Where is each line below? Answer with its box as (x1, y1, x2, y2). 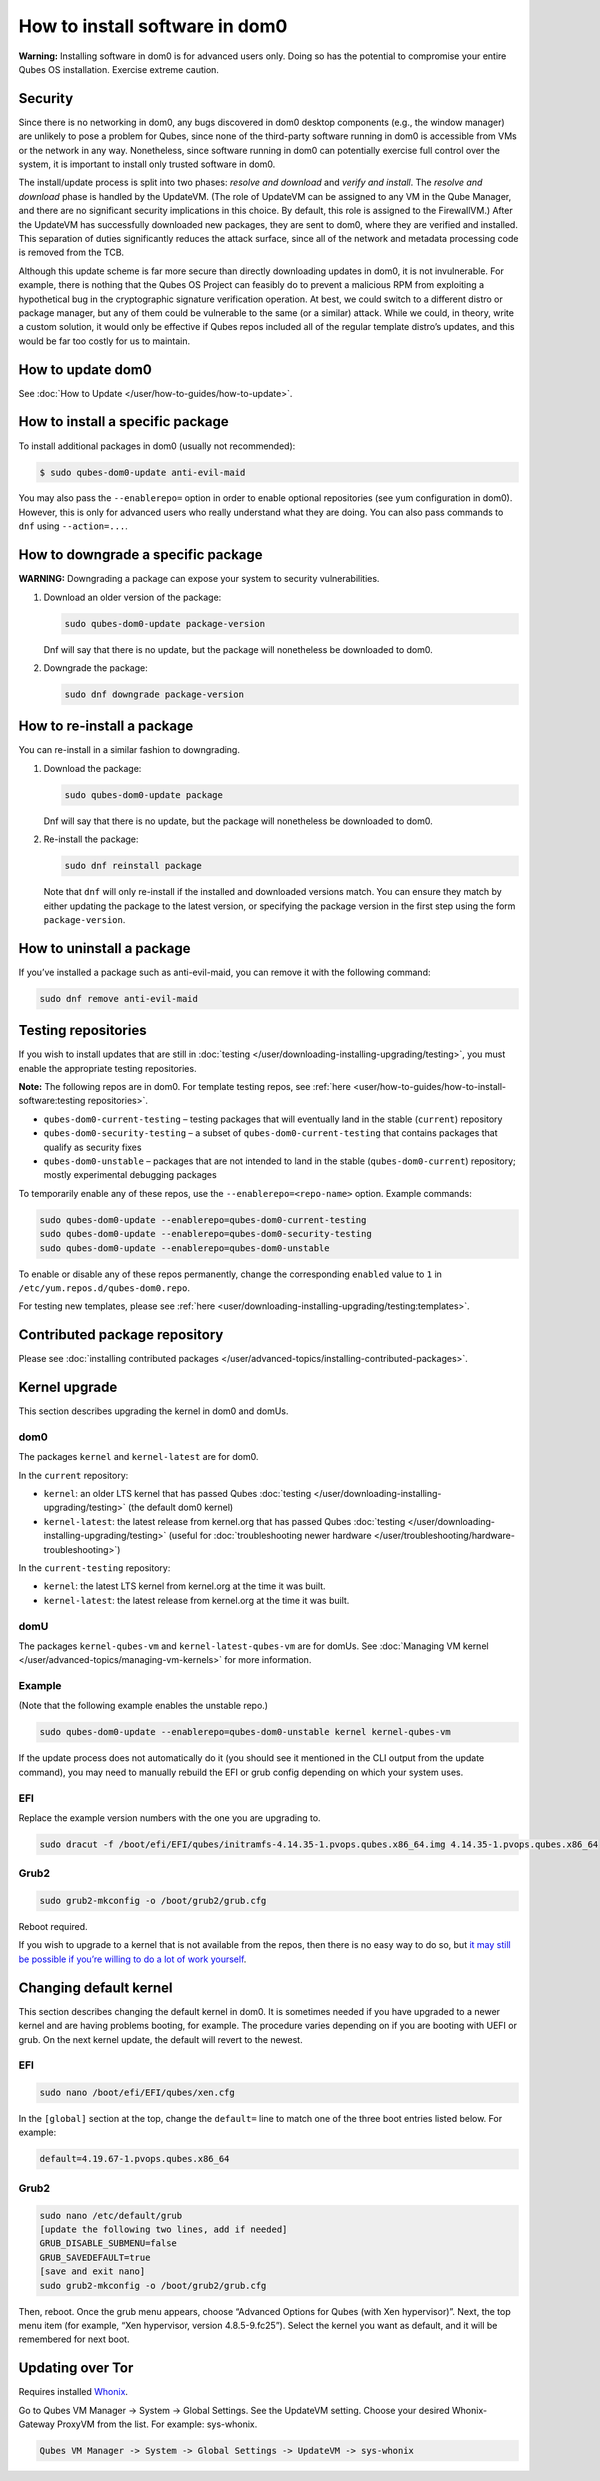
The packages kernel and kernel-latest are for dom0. (18, 1451, 259, 1463)
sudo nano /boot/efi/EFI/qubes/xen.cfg (39, 2087, 235, 2099)
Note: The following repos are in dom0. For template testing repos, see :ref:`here (18, 1081, 352, 1093)
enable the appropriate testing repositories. (18, 1062, 197, 1074)
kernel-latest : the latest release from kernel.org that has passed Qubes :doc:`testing (43, 1515, 406, 1527)
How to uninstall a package (18, 940, 191, 957)
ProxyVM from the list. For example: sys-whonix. (56, 2418, 258, 2430)
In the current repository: (18, 1469, 129, 1481)
